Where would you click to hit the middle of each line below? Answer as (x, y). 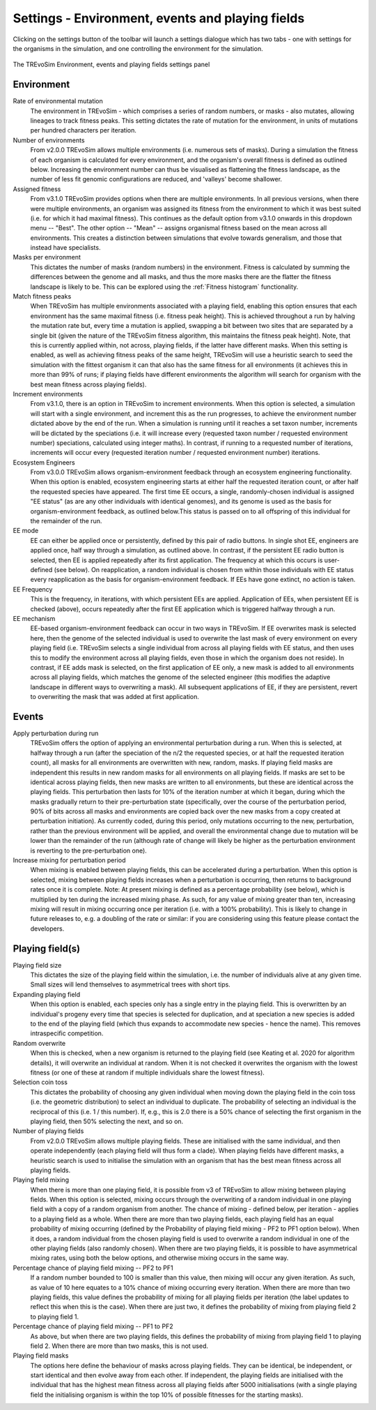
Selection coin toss (40, 1082)
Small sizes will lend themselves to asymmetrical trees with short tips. (131, 984)
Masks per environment (47, 257)
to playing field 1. (55, 1317)
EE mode (26, 531)
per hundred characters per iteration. (84, 130)
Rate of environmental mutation (58, 101)
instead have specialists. (65, 248)
